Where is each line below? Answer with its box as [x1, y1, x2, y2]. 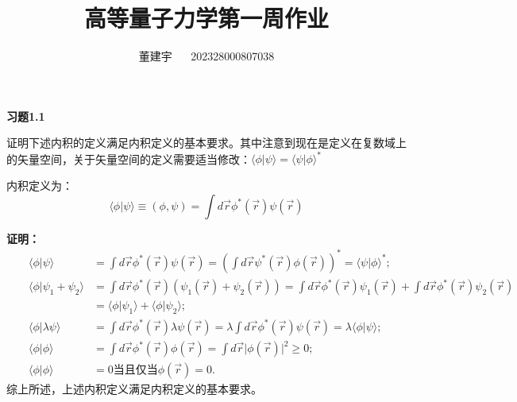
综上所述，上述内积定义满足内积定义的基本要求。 [6, 381, 262, 397]
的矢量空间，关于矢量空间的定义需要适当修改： [6, 150, 251, 167]
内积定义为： [6, 177, 73, 193]
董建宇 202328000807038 [138, 48, 275, 64]
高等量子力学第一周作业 [83, 2, 329, 34]
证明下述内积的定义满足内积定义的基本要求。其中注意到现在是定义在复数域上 [6, 134, 407, 151]
